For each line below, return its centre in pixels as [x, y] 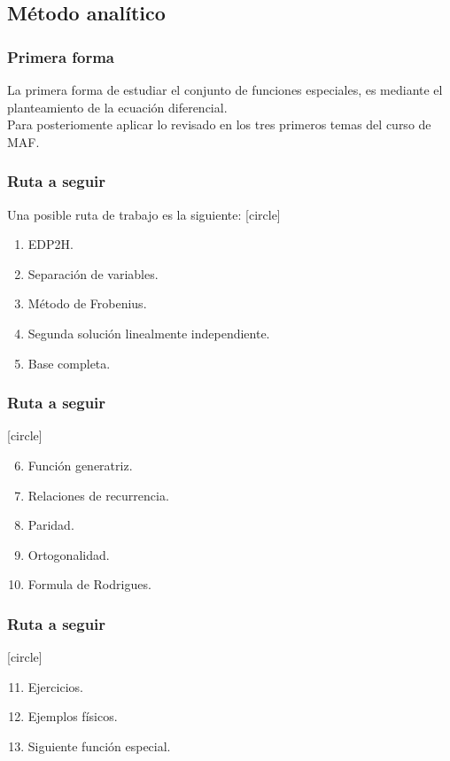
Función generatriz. [80, 465]
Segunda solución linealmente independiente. [149, 333]
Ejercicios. [55, 686]
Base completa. [69, 363]
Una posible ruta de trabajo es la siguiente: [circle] [144, 214]
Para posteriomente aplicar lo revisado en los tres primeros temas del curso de [219, 124]
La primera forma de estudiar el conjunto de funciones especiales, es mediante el [225, 89]
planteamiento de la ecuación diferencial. [117, 107]
